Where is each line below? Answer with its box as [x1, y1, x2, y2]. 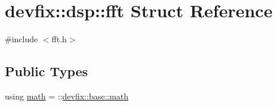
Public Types [5, 62, 88, 80]
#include [5, 33, 38, 45]
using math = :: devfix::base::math [5, 89, 129, 102]
